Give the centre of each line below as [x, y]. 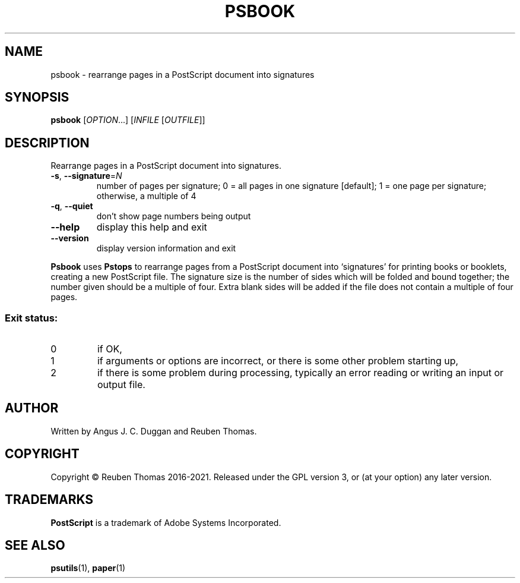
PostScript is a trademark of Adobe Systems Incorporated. [166, 522]
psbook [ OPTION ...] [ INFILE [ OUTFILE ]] [128, 120]
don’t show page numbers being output [174, 216]
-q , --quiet [72, 206]
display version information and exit [166, 248]
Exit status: [31, 318]
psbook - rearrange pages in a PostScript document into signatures [183, 74]
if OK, [110, 349]
